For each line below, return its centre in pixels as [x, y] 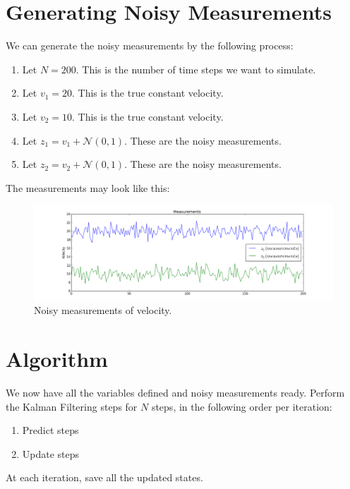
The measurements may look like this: [88, 187]
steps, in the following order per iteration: [242, 406]
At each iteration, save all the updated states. [104, 477]
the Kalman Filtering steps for [72, 406]
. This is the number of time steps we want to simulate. [196, 69]
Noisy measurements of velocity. [103, 310]
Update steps [51, 453]
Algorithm [57, 359]
